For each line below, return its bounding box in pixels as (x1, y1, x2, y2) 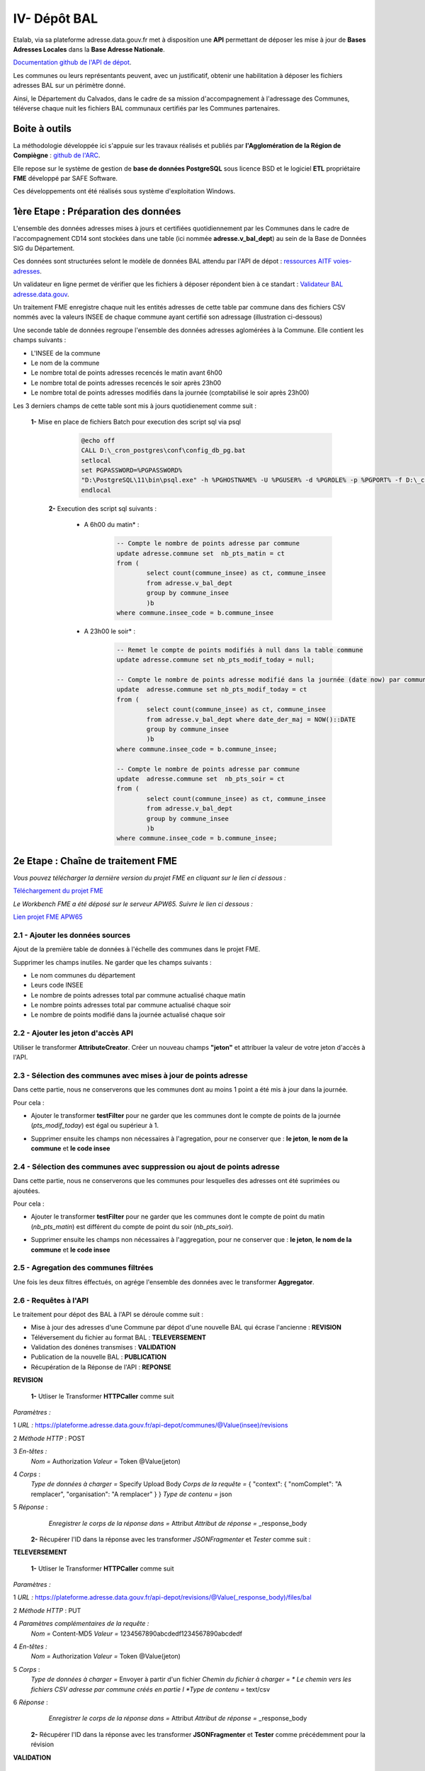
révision (30, 1740, 55, 1749)
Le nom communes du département (30, 971, 136, 979)
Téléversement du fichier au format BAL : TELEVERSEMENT (30, 1333, 207, 1342)
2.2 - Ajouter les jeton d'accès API (13, 1028, 134, 1038)
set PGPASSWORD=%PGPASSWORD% (81, 466, 183, 475)
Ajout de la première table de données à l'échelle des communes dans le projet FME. (13, 945, 261, 954)
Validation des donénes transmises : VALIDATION (30, 1343, 176, 1352)
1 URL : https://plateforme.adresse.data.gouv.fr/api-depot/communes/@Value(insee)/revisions (13, 1421, 288, 1430)
